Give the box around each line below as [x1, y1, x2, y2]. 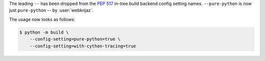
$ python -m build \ [19, 29, 69, 35]
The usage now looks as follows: [9, 16, 76, 22]
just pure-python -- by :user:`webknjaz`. [9, 7, 94, 13]
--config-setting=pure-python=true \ [29, 37, 121, 42]
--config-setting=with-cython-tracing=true [29, 43, 136, 49]
